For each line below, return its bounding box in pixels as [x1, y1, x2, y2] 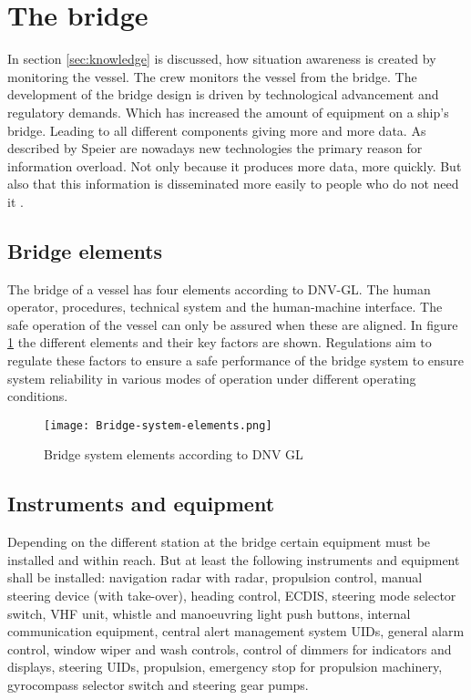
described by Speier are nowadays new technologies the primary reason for [7, 139, 423, 158]
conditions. [7, 386, 68, 406]
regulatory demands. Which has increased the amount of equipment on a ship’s [7, 102, 449, 121]
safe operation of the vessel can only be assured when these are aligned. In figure [7, 314, 458, 334]
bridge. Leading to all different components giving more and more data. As [7, 120, 426, 139]
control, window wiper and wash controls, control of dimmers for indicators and [7, 639, 452, 658]
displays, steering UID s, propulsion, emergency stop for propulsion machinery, [7, 657, 443, 676]
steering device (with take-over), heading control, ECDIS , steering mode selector [7, 586, 456, 605]
